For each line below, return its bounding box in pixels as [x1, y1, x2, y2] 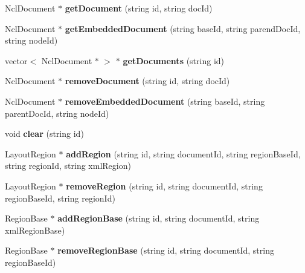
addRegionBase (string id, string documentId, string [57, 212, 260, 225]
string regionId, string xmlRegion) [5, 159, 131, 172]
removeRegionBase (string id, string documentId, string [57, 244, 274, 257]
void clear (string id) [5, 127, 84, 140]
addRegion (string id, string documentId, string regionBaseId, [66, 147, 301, 160]
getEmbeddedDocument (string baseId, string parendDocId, [65, 22, 301, 35]
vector [5, 54, 28, 67]
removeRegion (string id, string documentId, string [66, 179, 263, 192]
